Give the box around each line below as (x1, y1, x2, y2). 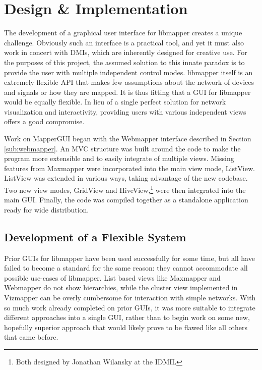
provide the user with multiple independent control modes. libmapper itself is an (4, 67, 253, 77)
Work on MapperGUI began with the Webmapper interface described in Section (4, 133, 251, 144)
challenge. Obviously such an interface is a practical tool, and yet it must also (4, 37, 244, 47)
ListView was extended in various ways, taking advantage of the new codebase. (4, 173, 248, 183)
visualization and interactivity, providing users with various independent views (4, 106, 246, 117)
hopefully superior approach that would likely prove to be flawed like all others (4, 322, 247, 332)
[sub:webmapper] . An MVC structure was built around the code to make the (4, 143, 241, 153)
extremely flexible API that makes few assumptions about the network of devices (4, 77, 254, 87)
